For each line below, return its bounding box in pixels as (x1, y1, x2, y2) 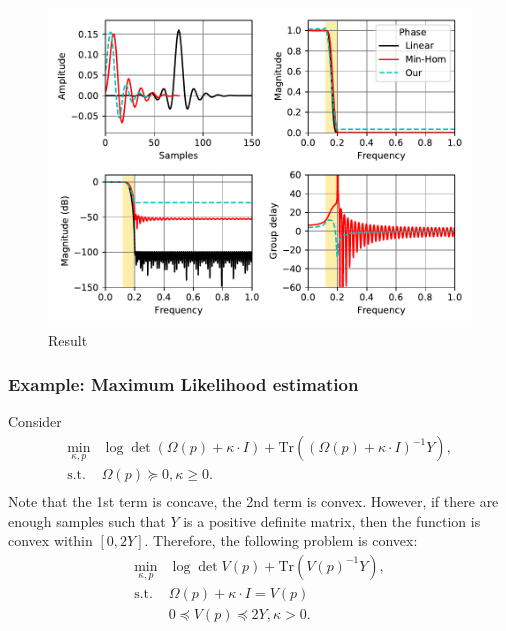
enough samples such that (8, 510, 166, 531)
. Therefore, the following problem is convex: (144, 530, 418, 551)
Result (48, 329, 88, 350)
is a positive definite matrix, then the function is (183, 510, 481, 531)
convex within (8, 530, 93, 551)
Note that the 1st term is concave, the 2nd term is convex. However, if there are (8, 491, 499, 512)
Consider (8, 411, 62, 432)
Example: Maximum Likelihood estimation (8, 372, 359, 397)
